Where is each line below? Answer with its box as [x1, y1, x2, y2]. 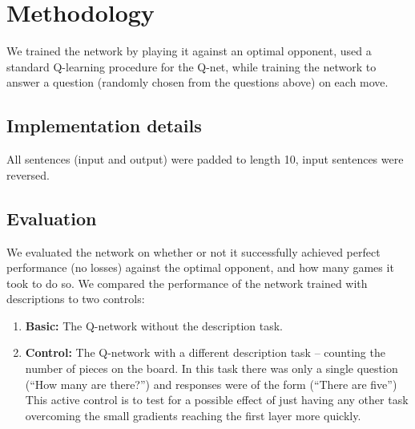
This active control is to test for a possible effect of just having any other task [25, 391, 409, 408]
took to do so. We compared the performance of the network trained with [6, 274, 368, 291]
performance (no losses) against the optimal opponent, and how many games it [6, 259, 394, 276]
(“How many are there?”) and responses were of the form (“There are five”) [25, 375, 397, 392]
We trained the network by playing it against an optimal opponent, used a [6, 42, 372, 59]
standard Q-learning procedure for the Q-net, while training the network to [6, 58, 377, 75]
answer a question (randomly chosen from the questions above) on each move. [6, 74, 389, 91]
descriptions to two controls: [6, 290, 145, 307]
